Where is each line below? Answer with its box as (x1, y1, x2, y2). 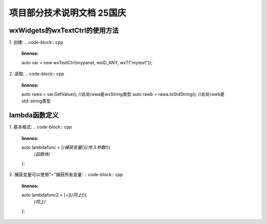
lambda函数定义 (9, 111, 59, 120)
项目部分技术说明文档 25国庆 (9, 7, 126, 18)
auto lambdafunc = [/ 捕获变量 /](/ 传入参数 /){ (21, 144, 111, 150)
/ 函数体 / (34, 151, 50, 157)
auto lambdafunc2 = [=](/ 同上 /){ (21, 192, 87, 198)
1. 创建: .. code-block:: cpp (9, 40, 64, 45)
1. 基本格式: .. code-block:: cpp (9, 124, 72, 130)
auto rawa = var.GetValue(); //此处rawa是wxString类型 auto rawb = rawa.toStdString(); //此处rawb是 (21, 91, 225, 97)
